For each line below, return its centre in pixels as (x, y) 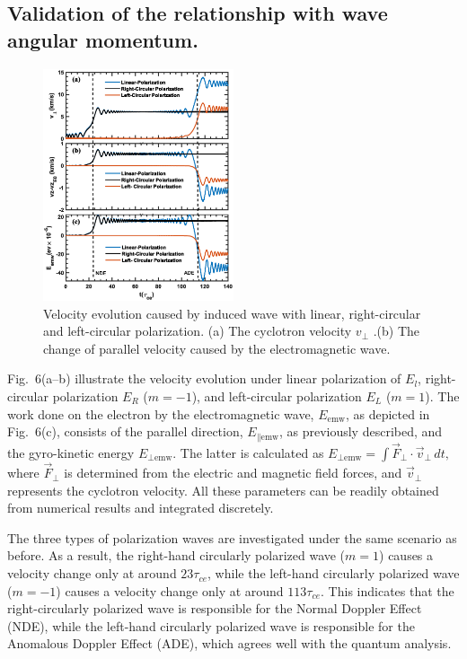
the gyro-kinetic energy (71, 452)
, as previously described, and (361, 431)
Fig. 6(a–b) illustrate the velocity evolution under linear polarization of (204, 378)
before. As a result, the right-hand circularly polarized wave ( (176, 555)
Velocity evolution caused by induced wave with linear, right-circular (232, 313)
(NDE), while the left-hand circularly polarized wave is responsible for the (211, 625)
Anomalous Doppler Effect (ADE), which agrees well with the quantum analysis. (229, 643)
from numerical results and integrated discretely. (141, 508)
